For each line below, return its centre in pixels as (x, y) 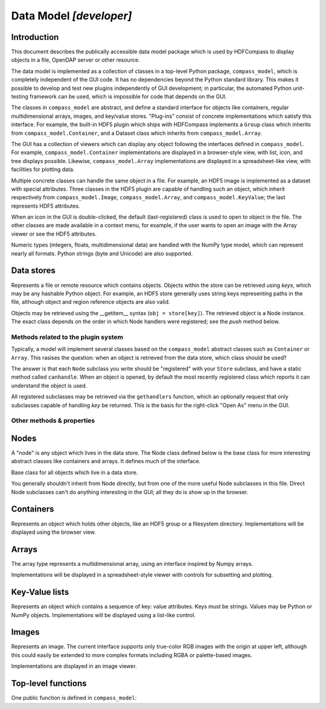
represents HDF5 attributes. (46, 206)
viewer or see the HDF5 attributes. (54, 234)
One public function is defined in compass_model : (74, 698)
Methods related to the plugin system (67, 337)
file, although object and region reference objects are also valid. (91, 302)
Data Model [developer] (72, 16)
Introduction (35, 37)
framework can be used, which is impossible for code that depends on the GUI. (128, 97)
